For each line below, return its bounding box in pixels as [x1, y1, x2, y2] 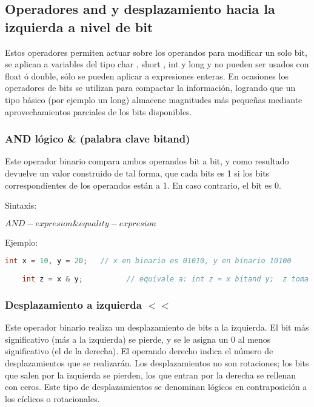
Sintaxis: [5, 199, 37, 212]
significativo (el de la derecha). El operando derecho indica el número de [5, 345, 273, 357]
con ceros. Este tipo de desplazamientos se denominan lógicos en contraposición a [5, 380, 307, 393]
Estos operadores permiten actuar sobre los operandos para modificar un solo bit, [5, 45, 307, 58]
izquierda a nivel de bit [5, 17, 153, 36]
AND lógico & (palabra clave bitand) [5, 131, 190, 146]
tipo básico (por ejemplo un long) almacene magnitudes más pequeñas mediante [5, 93, 302, 106]
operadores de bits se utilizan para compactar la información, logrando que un [5, 81, 296, 94]
